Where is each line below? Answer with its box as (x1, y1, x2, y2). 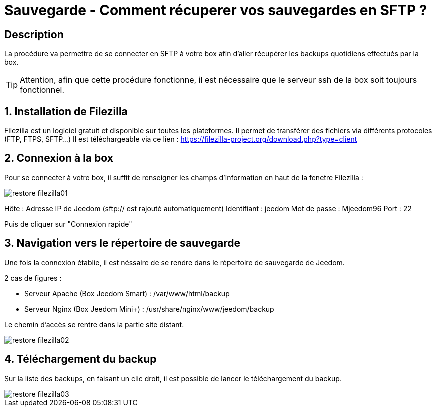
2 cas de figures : (4, 273, 62, 282)
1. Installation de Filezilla (4, 105, 128, 118)
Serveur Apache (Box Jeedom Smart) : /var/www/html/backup (24, 289, 230, 298)
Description (4, 28, 64, 41)
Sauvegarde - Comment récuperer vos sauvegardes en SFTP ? (4, 2, 427, 19)
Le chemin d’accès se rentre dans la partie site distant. (4, 320, 184, 329)
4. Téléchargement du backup (4, 353, 157, 366)
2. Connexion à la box (4, 152, 113, 165)
